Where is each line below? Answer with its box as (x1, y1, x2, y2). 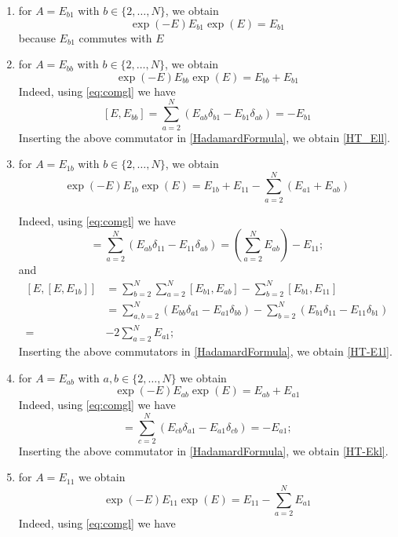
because (18, 29, 56, 46)
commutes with (79, 29, 152, 46)
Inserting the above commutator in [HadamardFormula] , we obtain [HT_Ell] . (18, 129, 390, 145)
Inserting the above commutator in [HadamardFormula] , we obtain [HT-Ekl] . (18, 442, 389, 458)
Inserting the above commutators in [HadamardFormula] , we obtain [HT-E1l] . (18, 342, 393, 359)
